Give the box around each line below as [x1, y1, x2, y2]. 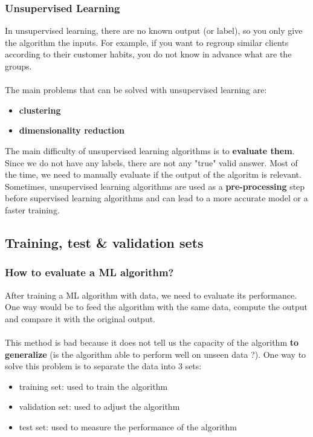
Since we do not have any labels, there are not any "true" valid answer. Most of [5, 156, 298, 169]
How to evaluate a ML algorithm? [5, 265, 174, 280]
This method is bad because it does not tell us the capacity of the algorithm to [5, 335, 299, 348]
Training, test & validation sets [5, 233, 204, 251]
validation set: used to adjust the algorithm [19, 400, 180, 413]
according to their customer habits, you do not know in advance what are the [5, 48, 292, 60]
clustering [19, 103, 61, 116]
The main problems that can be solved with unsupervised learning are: [5, 83, 267, 96]
